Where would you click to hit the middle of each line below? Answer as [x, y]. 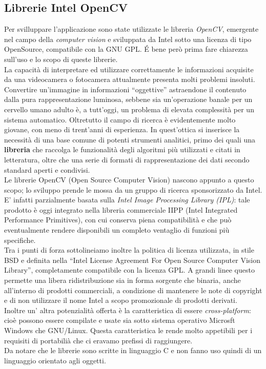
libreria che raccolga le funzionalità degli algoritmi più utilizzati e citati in [122, 149]
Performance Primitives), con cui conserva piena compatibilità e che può [118, 220]
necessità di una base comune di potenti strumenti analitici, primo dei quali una [130, 139]
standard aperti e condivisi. [47, 169]
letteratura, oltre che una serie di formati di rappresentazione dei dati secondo [127, 159]
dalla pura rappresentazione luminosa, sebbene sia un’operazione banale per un [128, 99]
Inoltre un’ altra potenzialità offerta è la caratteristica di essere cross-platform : [128, 310]
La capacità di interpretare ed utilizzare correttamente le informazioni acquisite [129, 69]
